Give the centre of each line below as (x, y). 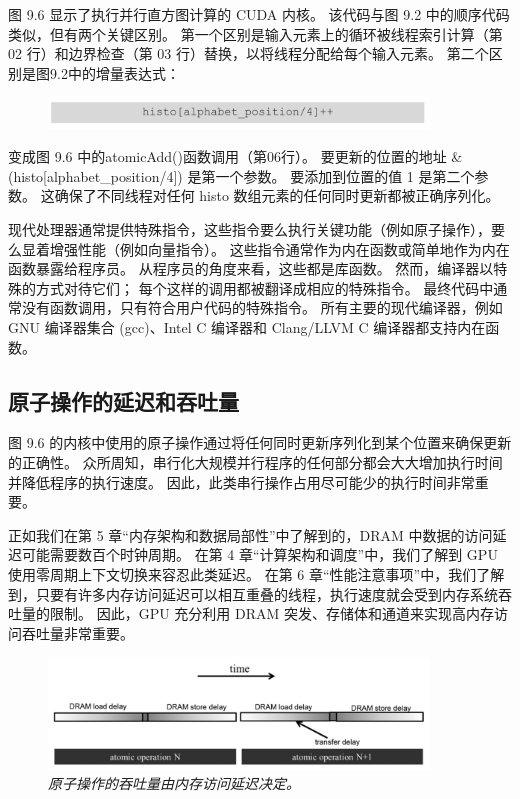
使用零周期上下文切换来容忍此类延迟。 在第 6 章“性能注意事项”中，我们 (242, 573)
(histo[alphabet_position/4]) (95, 175)
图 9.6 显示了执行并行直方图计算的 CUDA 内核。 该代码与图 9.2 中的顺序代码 (259, 14)
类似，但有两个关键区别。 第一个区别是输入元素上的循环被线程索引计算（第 (255, 33)
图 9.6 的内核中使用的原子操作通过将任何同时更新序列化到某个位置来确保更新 (260, 442)
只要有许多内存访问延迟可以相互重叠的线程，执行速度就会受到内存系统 (266, 593)
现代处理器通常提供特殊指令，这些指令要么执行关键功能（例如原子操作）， (249, 229)
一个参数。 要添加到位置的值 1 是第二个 (345, 175)
